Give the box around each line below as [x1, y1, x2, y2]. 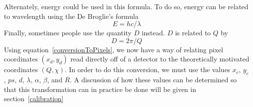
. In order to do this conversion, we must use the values [64, 64, 231, 75]
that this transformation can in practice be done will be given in [4, 84, 196, 94]
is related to [175, 28, 211, 38]
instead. [141, 28, 165, 38]
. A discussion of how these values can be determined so [70, 75, 237, 85]
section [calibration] [4, 93, 64, 104]
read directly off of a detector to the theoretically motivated [70, 54, 250, 64]
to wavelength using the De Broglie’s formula [4, 11, 138, 21]
